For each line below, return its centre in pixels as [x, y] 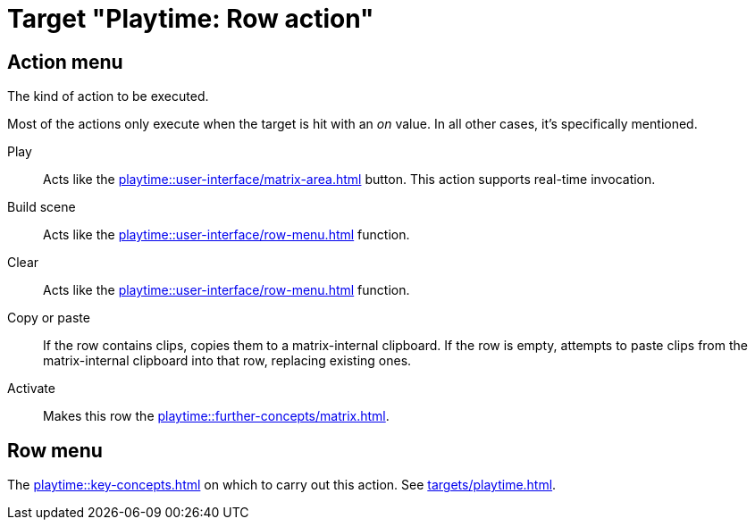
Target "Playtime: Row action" [191, 19]
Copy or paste [49, 318]
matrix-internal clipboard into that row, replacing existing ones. [227, 361]
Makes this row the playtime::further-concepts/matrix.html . [216, 416]
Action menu [65, 62]
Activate [31, 389]
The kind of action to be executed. [108, 96]
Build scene [42, 207]
